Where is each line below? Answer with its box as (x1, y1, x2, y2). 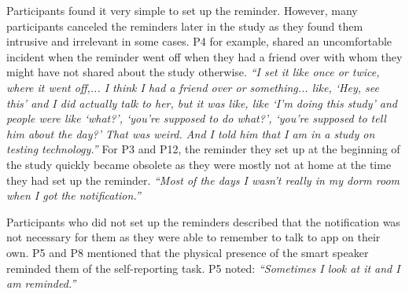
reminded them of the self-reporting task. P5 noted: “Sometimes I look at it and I (6, 259, 400, 276)
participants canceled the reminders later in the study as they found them (6, 17, 363, 34)
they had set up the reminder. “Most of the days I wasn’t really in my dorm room (6, 171, 400, 188)
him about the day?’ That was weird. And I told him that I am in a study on (6, 125, 375, 141)
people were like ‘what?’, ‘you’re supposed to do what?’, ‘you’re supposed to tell (6, 110, 386, 127)
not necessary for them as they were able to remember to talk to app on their (6, 229, 381, 245)
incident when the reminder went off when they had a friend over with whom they (6, 48, 403, 64)
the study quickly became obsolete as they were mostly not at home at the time (6, 156, 392, 172)
